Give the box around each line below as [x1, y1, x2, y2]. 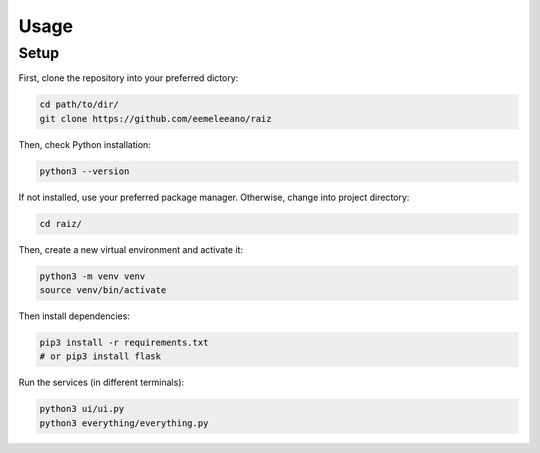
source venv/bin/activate [39, 285, 167, 296]
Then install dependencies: [18, 310, 130, 322]
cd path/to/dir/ [39, 99, 120, 110]
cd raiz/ [39, 218, 83, 229]
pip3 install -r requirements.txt [39, 337, 209, 349]
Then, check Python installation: [18, 138, 152, 150]
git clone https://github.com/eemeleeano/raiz [39, 113, 272, 124]
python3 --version [39, 165, 130, 177]
